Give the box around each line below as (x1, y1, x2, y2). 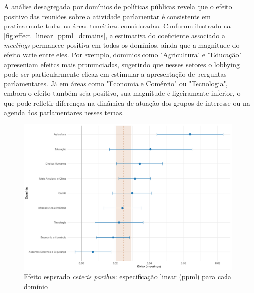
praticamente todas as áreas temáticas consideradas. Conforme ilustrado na (4, 21, 231, 31)
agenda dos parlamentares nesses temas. (4, 107, 124, 117)
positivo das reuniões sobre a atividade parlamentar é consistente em (4, 11, 211, 21)
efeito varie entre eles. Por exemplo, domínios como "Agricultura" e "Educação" (4, 49, 242, 59)
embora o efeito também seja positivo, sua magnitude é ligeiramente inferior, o (4, 88, 241, 98)
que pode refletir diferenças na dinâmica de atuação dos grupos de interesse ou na (4, 97, 250, 107)
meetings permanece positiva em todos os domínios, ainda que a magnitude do (4, 40, 240, 50)
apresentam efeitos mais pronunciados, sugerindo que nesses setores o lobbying (4, 59, 240, 69)
